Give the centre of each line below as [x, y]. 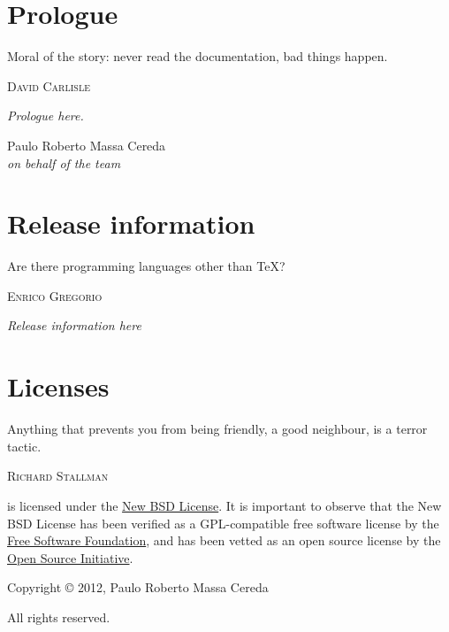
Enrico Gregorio [55, 295]
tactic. [24, 446]
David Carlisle [49, 85]
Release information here [74, 325]
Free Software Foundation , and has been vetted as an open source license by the [224, 540]
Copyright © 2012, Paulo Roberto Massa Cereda [138, 587]
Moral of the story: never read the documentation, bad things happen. [198, 56]
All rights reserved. [59, 617]
